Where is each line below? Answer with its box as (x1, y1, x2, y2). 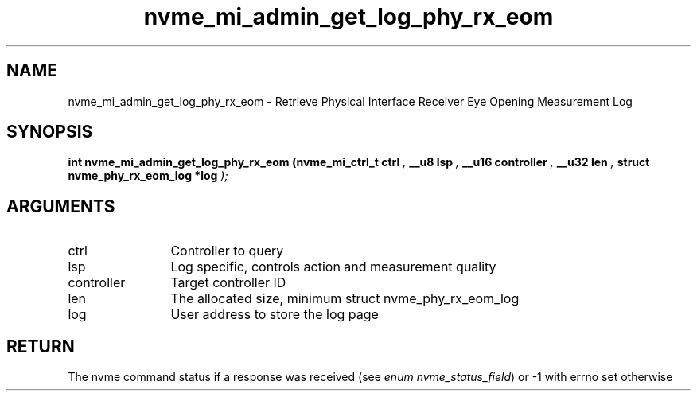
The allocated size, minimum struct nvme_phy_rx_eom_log (170, 290, 520, 307)
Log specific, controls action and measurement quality (170, 259, 496, 275)
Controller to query (170, 243, 284, 259)
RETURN (6, 336, 75, 356)
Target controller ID (170, 274, 286, 291)
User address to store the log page (170, 306, 379, 323)
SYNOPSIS (6, 122, 93, 142)
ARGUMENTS (6, 196, 115, 216)
